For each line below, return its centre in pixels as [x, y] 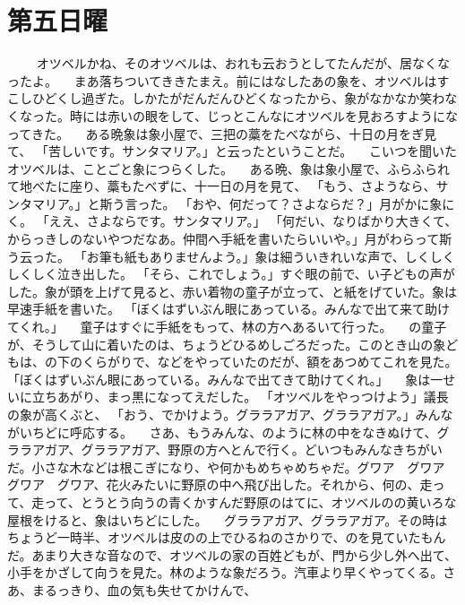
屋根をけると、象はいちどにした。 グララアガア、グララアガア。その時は [228, 519]
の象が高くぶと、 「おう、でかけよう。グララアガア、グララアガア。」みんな [230, 414]
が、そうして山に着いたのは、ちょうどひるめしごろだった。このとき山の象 [227, 344]
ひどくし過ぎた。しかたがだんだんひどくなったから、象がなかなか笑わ [238, 98]
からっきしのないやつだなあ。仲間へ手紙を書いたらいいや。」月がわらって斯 [230, 239]
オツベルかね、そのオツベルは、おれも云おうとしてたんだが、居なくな [243, 63]
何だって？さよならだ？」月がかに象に [342, 203]
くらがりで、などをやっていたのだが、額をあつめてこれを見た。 [270, 362]
